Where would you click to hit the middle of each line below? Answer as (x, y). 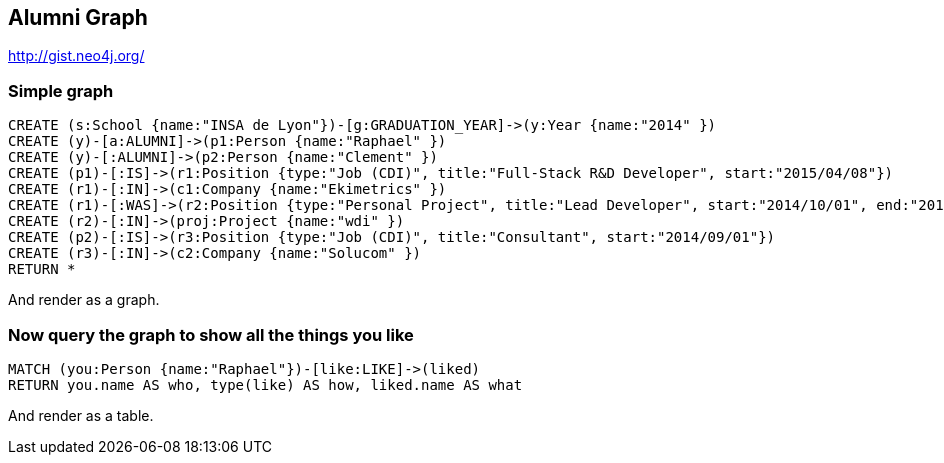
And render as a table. (81, 415)
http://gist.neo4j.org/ (76, 56)
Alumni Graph (78, 17)
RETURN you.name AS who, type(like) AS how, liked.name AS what (265, 384)
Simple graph (61, 90)
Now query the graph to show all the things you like (211, 334)
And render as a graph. (84, 300)
